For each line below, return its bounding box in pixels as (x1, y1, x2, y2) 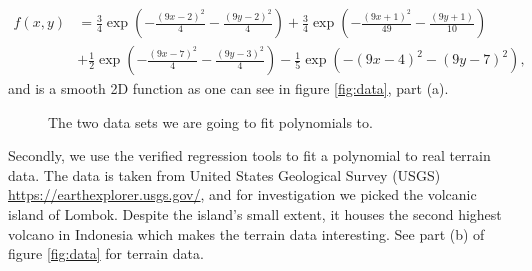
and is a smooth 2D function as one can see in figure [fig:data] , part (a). (8, 78, 449, 99)
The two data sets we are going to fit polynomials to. (48, 111, 373, 132)
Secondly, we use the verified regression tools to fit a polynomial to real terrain (8, 145, 491, 166)
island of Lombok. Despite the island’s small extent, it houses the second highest (8, 204, 502, 225)
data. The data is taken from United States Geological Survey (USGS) (8, 164, 441, 185)
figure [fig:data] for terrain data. (8, 243, 204, 264)
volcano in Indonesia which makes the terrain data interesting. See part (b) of (8, 223, 485, 244)
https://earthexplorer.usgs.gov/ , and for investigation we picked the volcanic (8, 184, 477, 205)
